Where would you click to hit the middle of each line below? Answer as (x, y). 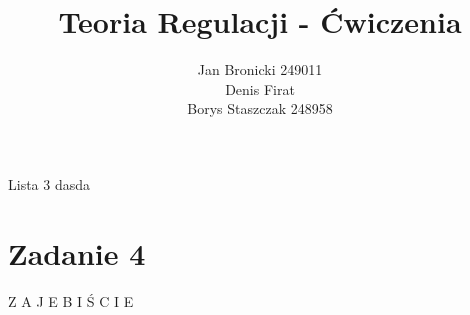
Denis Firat (260, 88)
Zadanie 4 (77, 252)
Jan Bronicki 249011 (260, 69)
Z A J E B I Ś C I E (71, 300)
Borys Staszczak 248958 (260, 108)
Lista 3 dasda (49, 183)
